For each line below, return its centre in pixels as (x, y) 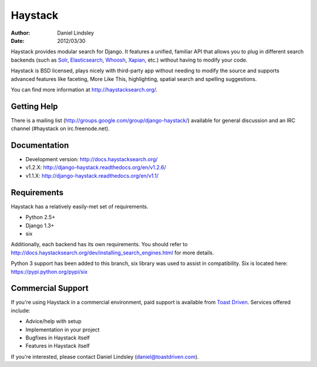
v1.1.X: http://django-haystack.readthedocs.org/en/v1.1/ (92, 175)
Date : (18, 40)
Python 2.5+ (41, 218)
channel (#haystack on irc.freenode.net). (60, 128)
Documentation (40, 145)
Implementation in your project (63, 329)
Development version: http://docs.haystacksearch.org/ (92, 159)
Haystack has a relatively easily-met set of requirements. (80, 206)
